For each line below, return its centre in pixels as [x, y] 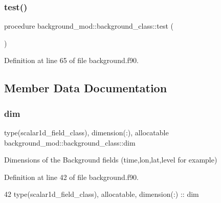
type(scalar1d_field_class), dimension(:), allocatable [86, 132]
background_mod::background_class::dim [70, 142]
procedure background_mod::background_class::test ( [89, 26]
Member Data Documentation [86, 88]
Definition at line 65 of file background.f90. [71, 60]
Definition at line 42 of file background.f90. [71, 177]
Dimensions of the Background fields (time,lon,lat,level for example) [111, 160]
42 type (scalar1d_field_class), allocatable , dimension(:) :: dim [102, 194]
